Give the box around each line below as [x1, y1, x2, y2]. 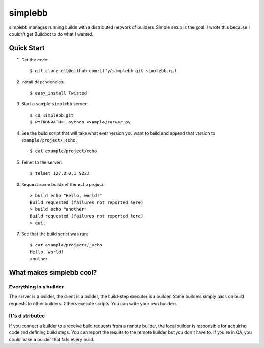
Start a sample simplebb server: [21, 101, 88, 107]
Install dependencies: [21, 79, 65, 85]
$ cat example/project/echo [30, 148, 97, 154]
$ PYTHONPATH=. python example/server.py [30, 120, 131, 125]
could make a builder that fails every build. [9, 336, 95, 342]
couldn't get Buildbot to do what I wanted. [9, 31, 94, 37]
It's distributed [9, 312, 45, 319]
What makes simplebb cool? [9, 268, 97, 277]
